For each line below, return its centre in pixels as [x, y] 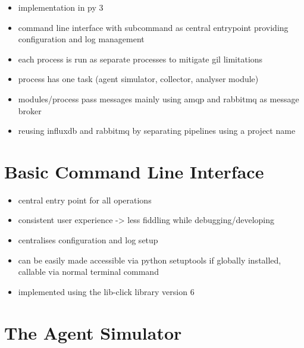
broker [30, 110]
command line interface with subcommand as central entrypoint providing [153, 27]
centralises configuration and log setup [88, 240]
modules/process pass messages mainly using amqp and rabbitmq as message [159, 98]
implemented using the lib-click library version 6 [106, 291]
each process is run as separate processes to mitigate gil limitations [140, 59]
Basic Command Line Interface [134, 171]
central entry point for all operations [85, 200]
